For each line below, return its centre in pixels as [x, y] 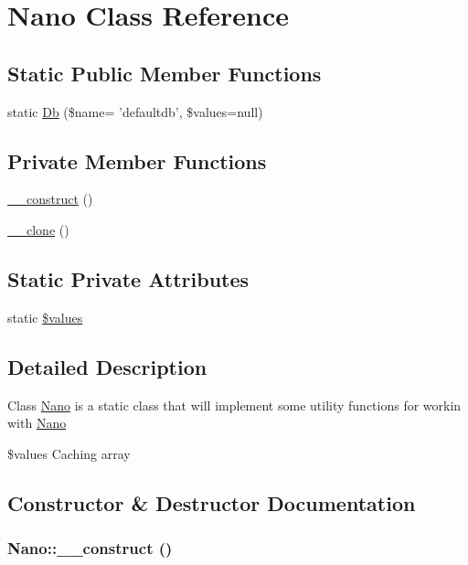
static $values [45, 317]
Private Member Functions [137, 160]
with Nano [37, 423]
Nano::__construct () [90, 548]
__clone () [38, 229]
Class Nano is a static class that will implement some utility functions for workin [234, 405]
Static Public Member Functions [165, 73]
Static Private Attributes [128, 278]
